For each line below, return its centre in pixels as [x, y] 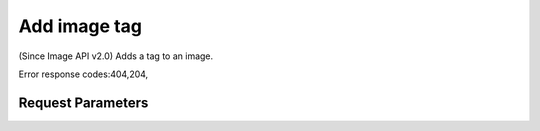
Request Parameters [83, 102]
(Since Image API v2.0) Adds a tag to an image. [116, 56]
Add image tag [80, 26]
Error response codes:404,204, [83, 74]
